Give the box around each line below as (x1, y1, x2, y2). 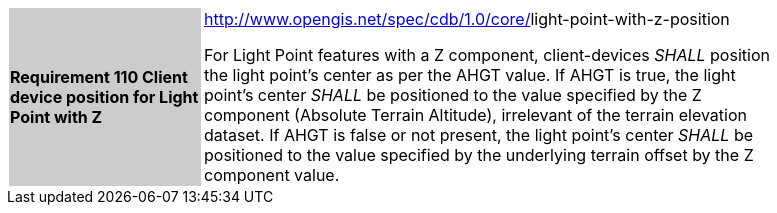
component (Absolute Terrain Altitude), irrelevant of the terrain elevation (204, 105, 747, 125)
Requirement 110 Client (10, 67, 188, 87)
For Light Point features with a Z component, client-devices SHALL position (204, 45, 770, 65)
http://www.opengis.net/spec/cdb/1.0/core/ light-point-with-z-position (204, 9, 730, 29)
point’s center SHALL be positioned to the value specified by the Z (204, 85, 702, 105)
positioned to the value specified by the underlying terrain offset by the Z (204, 145, 754, 165)
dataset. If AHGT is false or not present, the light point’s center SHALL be (204, 125, 753, 145)
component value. (204, 165, 340, 185)
